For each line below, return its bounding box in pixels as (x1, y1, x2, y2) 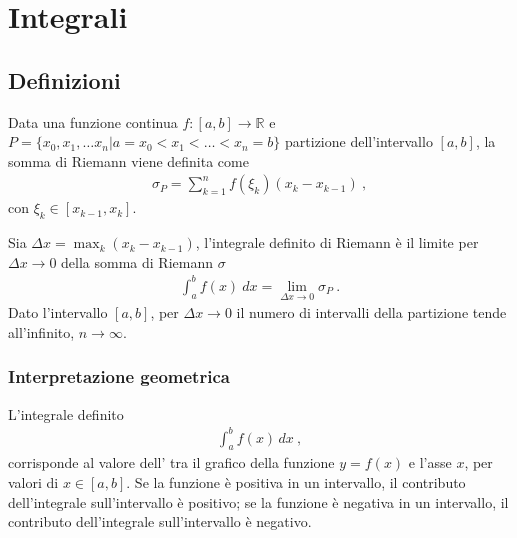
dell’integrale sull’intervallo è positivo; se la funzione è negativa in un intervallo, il (8, 491, 509, 512)
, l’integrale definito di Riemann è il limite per (195, 232, 479, 253)
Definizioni (8, 64, 121, 95)
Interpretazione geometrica (8, 364, 230, 389)
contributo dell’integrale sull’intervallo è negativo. (8, 511, 312, 532)
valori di (8, 472, 59, 493)
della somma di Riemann (61, 251, 214, 272)
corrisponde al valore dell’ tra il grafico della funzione (8, 452, 335, 473)
